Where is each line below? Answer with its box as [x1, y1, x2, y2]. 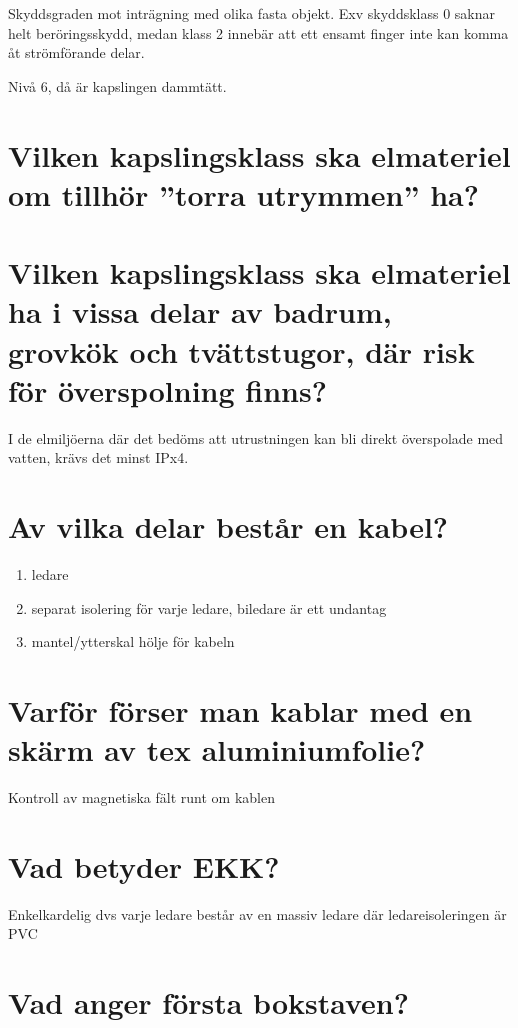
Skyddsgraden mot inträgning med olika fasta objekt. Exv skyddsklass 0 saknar [8, 3, 496, 23]
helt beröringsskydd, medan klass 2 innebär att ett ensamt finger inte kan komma [8, 22, 509, 43]
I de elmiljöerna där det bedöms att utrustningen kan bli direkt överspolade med [8, 427, 504, 448]
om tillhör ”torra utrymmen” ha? [8, 173, 479, 214]
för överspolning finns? [8, 369, 327, 410]
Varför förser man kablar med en [8, 689, 473, 730]
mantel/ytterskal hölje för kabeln [31, 631, 235, 652]
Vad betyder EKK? [8, 845, 280, 886]
